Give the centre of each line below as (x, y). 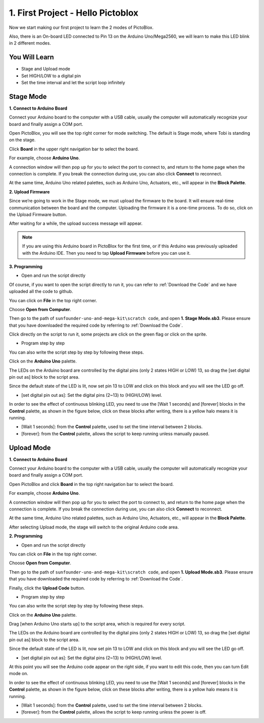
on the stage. (22, 140)
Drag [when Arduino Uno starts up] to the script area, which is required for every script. (97, 624)
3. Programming (26, 266)
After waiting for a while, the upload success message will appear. (76, 223)
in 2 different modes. (30, 43)
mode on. (19, 674)
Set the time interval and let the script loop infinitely (73, 83)
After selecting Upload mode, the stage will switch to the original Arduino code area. (94, 527)
